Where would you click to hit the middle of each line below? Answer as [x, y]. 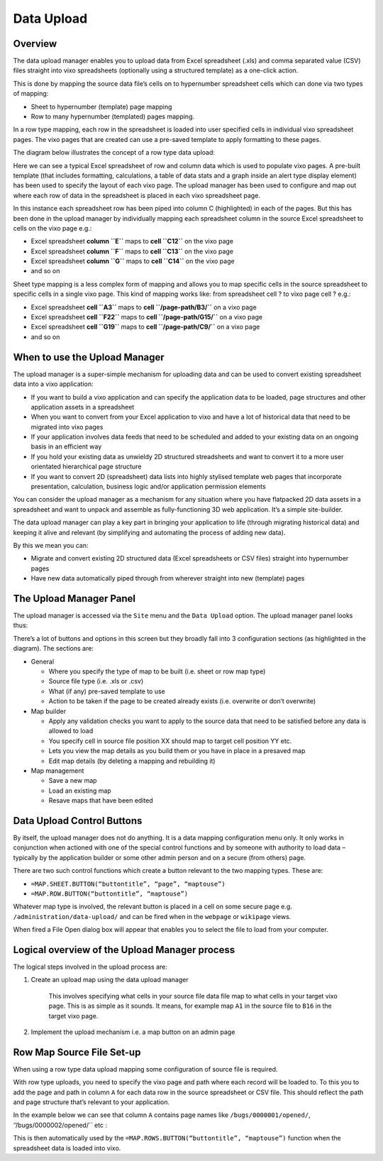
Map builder [49, 711]
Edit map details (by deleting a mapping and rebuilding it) [132, 761]
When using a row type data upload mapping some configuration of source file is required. [145, 1069]
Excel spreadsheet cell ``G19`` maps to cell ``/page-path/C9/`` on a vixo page [145, 327]
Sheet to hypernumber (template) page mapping [101, 106]
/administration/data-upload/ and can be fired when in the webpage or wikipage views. [152, 916]
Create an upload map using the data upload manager [110, 980]
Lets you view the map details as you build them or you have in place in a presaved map [177, 751]
